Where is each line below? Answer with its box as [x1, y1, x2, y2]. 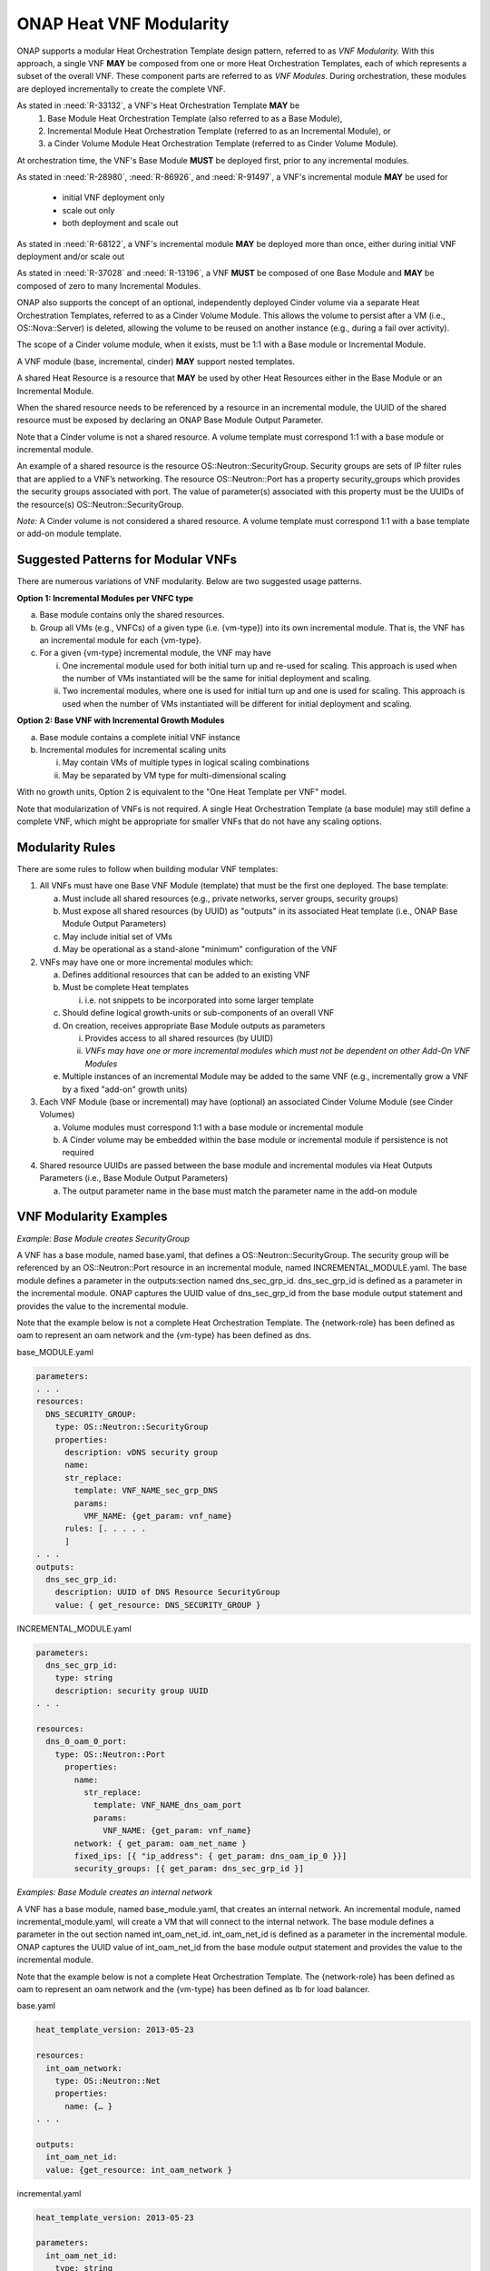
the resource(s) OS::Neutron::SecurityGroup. [16, 499, 184, 510]
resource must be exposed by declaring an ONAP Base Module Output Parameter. [16, 414, 324, 426]
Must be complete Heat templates [62, 982, 190, 993]
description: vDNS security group [64, 1447, 218, 1458]
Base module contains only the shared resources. [39, 610, 225, 620]
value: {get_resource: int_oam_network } [45, 2165, 233, 2175]
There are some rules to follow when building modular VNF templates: [16, 863, 279, 874]
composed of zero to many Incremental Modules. [16, 280, 201, 291]
